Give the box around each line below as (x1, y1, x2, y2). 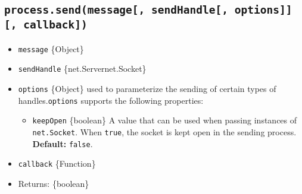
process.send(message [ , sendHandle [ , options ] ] (4, 4, 292, 17)
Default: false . (32, 137, 93, 150)
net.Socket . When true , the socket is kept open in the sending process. (32, 126, 297, 138)
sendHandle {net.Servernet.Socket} (18, 62, 147, 75)
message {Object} (18, 42, 84, 55)
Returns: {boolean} (18, 177, 89, 189)
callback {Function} (18, 157, 96, 170)
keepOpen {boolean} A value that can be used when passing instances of (32, 114, 297, 126)
